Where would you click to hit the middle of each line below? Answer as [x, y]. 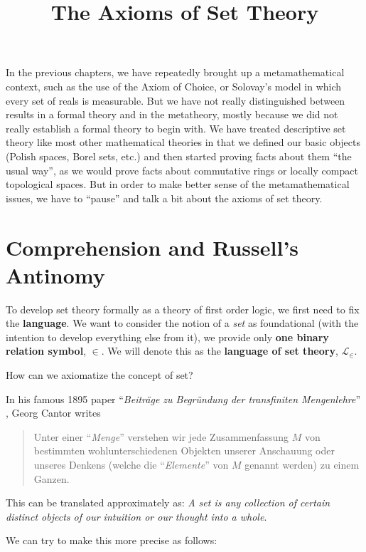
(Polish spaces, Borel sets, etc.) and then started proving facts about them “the [179, 156]
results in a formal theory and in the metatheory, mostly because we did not [172, 114]
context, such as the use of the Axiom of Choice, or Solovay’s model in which [174, 86]
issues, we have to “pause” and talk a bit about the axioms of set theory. [164, 198]
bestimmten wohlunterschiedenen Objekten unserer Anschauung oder [184, 451]
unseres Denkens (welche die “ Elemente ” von [131, 464]
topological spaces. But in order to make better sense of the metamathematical [178, 184]
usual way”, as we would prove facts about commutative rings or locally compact [182, 170]
